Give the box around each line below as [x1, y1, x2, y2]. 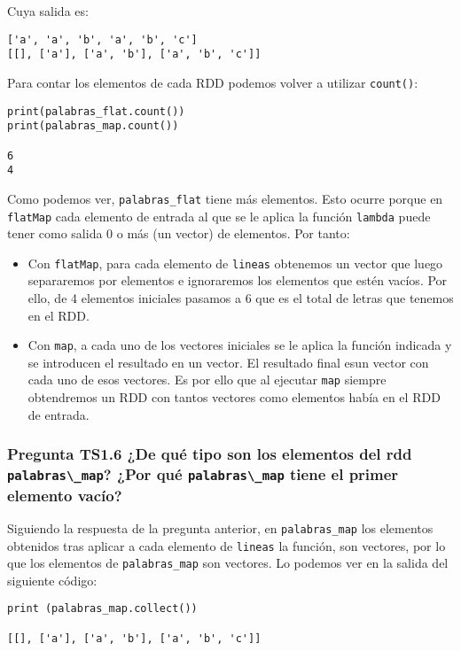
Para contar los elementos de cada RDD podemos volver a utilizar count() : [7, 73, 418, 91]
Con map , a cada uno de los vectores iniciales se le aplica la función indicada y [27, 336, 452, 354]
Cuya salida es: [7, 2, 89, 19]
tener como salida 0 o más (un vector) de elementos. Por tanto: [7, 224, 350, 243]
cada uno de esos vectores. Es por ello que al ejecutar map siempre [27, 370, 387, 389]
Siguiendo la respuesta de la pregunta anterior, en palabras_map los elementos [7, 518, 434, 537]
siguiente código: [7, 570, 98, 589]
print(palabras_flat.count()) [7, 105, 185, 118]
